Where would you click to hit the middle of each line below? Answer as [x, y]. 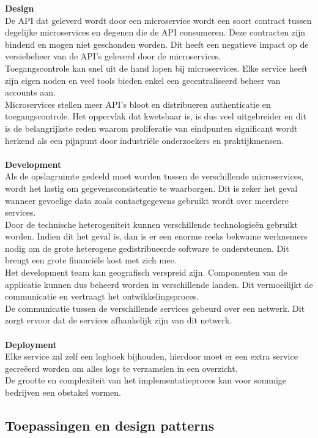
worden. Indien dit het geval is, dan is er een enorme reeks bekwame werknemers [156, 236]
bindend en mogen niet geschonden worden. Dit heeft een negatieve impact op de [157, 44]
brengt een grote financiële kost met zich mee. [91, 260]
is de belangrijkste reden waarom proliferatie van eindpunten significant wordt [151, 128]
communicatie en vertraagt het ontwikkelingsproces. [102, 296]
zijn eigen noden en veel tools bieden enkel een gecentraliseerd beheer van [143, 80]
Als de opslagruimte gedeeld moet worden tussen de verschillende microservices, [154, 176]
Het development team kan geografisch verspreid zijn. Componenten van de [146, 272]
